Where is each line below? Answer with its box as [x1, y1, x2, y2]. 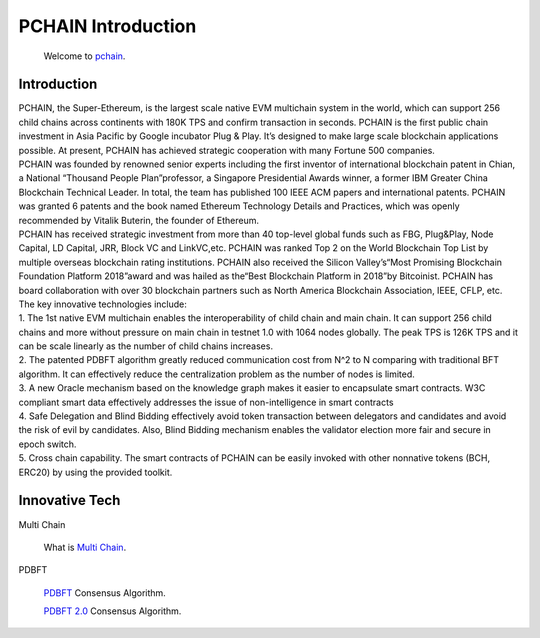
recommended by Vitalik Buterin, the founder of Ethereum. [18, 214, 260, 226]
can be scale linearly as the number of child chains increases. [18, 340, 274, 352]
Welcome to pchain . [43, 50, 126, 62]
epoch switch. [18, 438, 77, 450]
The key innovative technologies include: [18, 298, 187, 310]
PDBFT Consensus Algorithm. [43, 586, 167, 599]
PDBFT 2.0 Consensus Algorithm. [43, 605, 182, 617]
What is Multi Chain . [43, 541, 127, 553]
